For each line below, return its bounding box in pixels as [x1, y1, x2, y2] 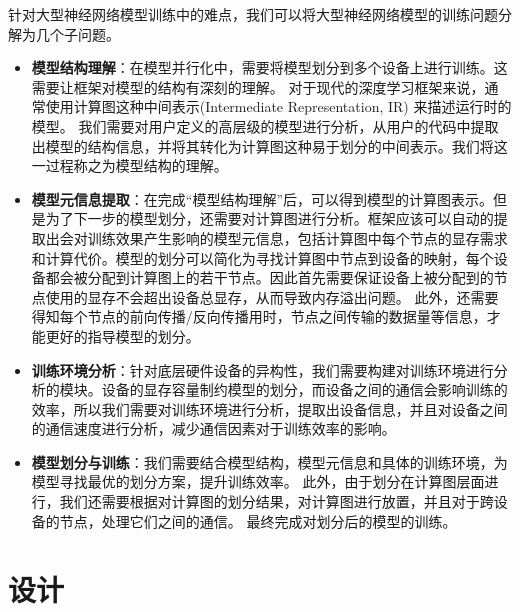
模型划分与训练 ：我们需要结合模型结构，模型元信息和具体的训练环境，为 [31, 451, 508, 472]
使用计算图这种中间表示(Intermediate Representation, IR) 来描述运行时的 [45, 96, 512, 117]
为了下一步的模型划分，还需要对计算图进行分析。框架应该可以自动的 [45, 208, 494, 229]
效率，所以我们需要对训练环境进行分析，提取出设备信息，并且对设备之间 [31, 398, 508, 419]
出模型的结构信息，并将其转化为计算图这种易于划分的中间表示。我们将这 [31, 135, 508, 156]
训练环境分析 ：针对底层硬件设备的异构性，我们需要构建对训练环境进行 [31, 359, 494, 380]
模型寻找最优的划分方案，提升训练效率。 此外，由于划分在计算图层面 [31, 471, 485, 492]
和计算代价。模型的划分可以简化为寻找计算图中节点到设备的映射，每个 [31, 247, 494, 268]
